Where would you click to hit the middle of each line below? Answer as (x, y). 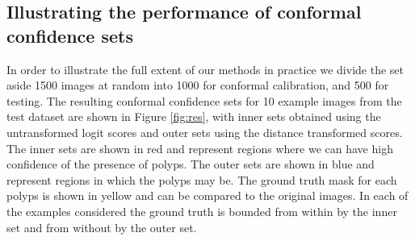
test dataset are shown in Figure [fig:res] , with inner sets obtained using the (194, 116)
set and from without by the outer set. (102, 227)
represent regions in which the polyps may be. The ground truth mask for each (202, 179)
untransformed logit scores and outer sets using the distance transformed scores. (205, 132)
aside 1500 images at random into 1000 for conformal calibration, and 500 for (198, 85)
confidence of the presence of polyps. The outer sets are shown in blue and (191, 164)
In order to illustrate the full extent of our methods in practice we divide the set (205, 69)
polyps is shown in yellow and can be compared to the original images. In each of (207, 195)
